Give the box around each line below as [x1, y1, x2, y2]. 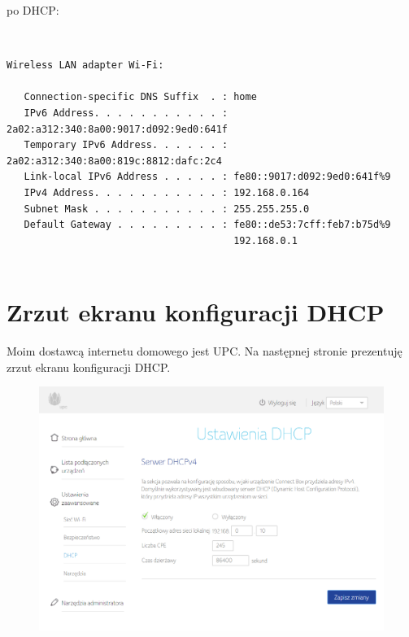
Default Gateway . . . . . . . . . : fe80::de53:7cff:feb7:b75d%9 [24, 219, 391, 231]
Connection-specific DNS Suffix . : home [24, 91, 257, 103]
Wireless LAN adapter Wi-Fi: [7, 59, 164, 72]
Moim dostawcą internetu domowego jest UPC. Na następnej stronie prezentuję [7, 342, 402, 360]
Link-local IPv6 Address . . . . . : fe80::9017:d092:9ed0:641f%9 [24, 171, 391, 183]
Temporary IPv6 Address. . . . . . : [24, 139, 228, 151]
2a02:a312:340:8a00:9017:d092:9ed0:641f [7, 123, 228, 135]
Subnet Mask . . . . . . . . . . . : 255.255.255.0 [24, 203, 310, 215]
